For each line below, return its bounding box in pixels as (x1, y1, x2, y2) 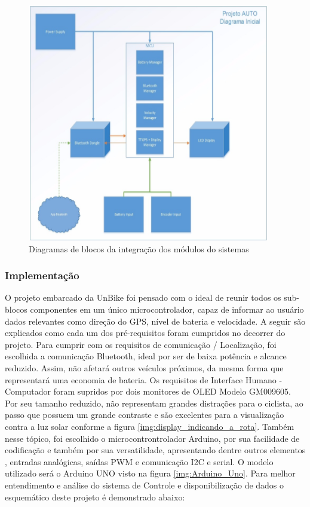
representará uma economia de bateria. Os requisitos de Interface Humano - (5, 373, 283, 386)
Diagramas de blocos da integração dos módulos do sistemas (29, 242, 249, 255)
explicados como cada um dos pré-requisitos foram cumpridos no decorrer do (5, 326, 286, 339)
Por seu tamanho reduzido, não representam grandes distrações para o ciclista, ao (5, 396, 303, 409)
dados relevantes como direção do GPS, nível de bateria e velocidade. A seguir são (5, 314, 306, 327)
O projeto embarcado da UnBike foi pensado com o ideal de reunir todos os (5, 291, 281, 304)
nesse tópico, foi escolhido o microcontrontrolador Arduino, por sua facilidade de (5, 432, 300, 444)
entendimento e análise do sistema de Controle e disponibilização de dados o (5, 478, 284, 491)
